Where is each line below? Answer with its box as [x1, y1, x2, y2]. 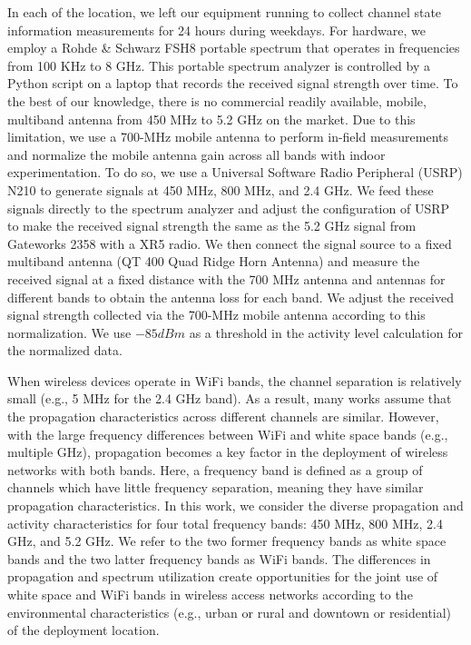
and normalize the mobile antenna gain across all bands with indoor [7, 144, 386, 164]
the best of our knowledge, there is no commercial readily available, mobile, [7, 91, 427, 110]
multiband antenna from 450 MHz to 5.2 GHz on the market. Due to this [7, 109, 416, 128]
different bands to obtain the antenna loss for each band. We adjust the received [7, 287, 454, 306]
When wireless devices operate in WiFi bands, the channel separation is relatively [7, 371, 462, 390]
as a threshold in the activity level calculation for [189, 322, 463, 342]
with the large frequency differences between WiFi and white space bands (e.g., [7, 424, 448, 443]
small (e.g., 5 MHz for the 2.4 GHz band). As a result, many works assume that [7, 389, 452, 408]
